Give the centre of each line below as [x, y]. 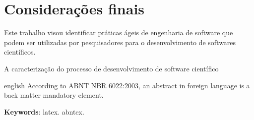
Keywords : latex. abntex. [44, 111]
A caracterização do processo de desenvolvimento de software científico [111, 68]
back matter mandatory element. [54, 95]
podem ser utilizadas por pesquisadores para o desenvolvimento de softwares [120, 42]
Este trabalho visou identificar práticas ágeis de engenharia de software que [119, 32]
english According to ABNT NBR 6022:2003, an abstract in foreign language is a [127, 85]
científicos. [20, 52]
